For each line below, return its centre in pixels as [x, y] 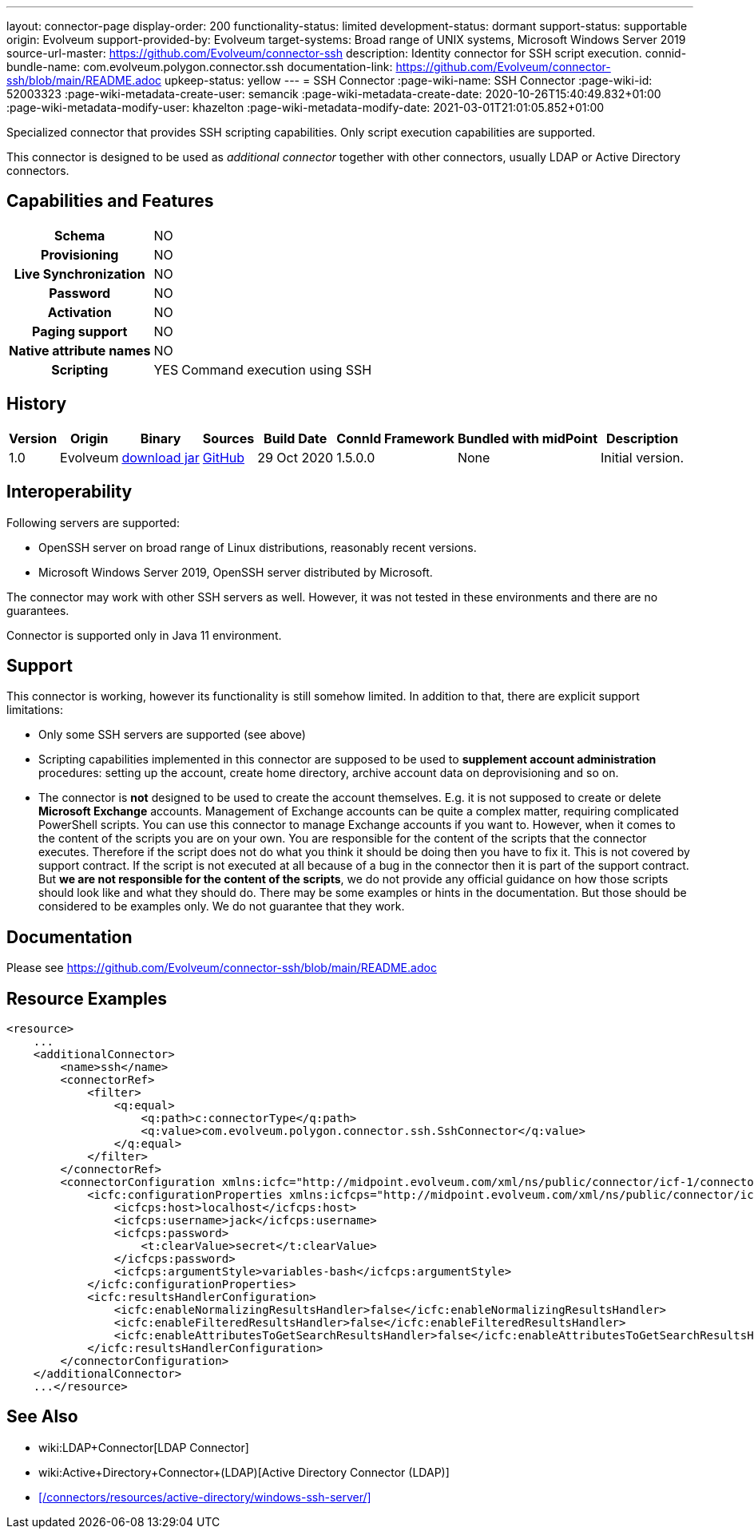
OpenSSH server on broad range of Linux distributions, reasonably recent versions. [258, 547]
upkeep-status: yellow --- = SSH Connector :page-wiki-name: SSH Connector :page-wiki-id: [408, 80]
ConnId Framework [395, 438]
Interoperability [69, 492]
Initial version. [643, 457]
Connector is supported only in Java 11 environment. [144, 635]
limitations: [35, 710]
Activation [79, 312]
